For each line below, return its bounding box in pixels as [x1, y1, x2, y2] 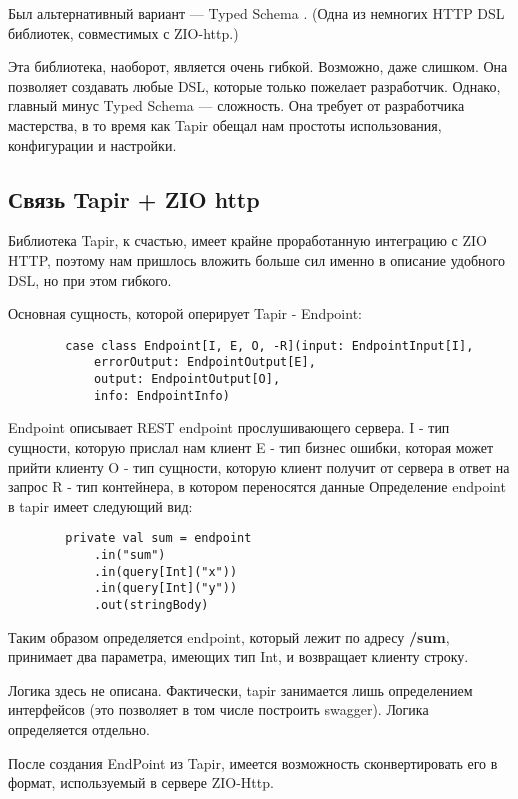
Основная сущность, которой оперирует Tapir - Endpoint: [8, 303, 362, 324]
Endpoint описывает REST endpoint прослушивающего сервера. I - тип [8, 417, 450, 438]
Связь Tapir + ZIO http [8, 183, 260, 214]
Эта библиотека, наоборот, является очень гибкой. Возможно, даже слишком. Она [8, 56, 508, 77]
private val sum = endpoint [65, 531, 252, 546]
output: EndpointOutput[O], [93, 372, 281, 387]
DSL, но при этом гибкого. [8, 269, 172, 290]
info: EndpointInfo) [93, 388, 230, 403]
